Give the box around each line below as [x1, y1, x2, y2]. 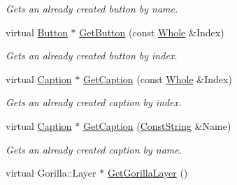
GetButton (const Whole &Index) [79, 24, 224, 39]
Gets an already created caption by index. [6, 95, 182, 110]
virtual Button [6, 24, 68, 39]
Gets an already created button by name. [6, 1, 178, 15]
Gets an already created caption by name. [6, 142, 182, 156]
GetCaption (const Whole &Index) [82, 71, 232, 86]
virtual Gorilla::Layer [6, 165, 96, 180]
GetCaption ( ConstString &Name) [82, 118, 231, 133]
